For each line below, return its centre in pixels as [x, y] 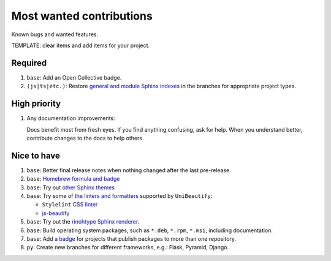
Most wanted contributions [82, 16]
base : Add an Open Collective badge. [74, 77]
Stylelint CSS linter [70, 205]
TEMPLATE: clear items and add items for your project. [81, 45]
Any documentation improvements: [71, 118]
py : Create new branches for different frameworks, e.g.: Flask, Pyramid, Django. [128, 248]
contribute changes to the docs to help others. [85, 138]
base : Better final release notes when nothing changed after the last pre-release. [129, 170]
